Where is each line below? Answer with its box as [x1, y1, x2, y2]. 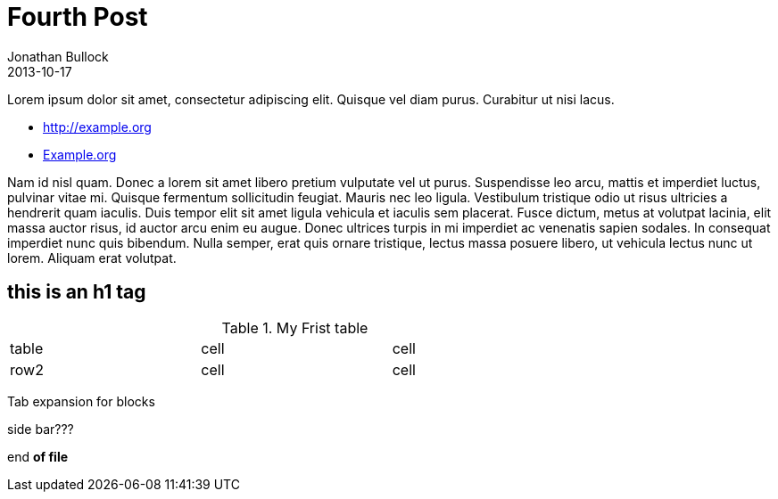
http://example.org [43, 119, 152, 135]
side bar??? [7, 421, 74, 437]
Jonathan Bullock [7, 48, 109, 64]
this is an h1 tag [7, 281, 146, 304]
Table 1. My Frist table [221, 318, 368, 337]
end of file [7, 448, 69, 464]
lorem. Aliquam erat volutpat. [7, 250, 177, 266]
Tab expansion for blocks [7, 393, 155, 409]
